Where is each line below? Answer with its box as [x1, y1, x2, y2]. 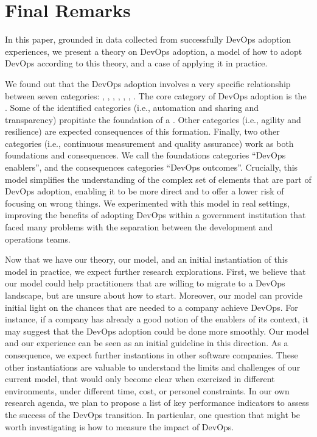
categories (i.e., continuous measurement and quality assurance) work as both [5, 137, 294, 149]
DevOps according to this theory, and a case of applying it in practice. [5, 57, 268, 69]
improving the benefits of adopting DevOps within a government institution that [5, 208, 306, 221]
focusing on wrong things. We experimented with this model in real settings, [5, 196, 290, 209]
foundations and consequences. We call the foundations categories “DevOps [5, 149, 286, 162]
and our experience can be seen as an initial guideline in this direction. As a [5, 336, 288, 349]
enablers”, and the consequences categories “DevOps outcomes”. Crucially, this [5, 161, 298, 174]
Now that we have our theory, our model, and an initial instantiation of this [5, 253, 288, 266]
